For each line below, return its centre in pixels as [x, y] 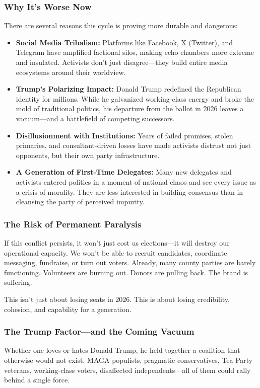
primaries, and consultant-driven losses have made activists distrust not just [133, 145]
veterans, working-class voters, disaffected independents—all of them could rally [127, 370]
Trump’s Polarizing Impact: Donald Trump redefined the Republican [128, 89]
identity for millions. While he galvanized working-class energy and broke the [135, 98]
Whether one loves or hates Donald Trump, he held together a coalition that [122, 350]
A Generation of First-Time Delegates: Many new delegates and [124, 172]
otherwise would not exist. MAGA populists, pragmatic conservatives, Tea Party [128, 360]
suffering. [18, 282]
